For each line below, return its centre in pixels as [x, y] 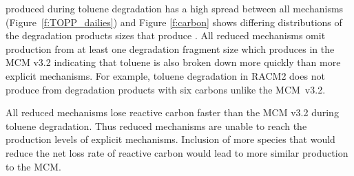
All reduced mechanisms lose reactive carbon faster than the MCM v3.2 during [172, 112]
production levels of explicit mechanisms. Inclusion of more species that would [170, 139]
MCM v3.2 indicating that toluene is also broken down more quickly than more [173, 62]
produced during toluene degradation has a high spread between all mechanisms [175, 8]
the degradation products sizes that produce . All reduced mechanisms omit [166, 35]
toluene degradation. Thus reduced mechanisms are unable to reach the [156, 125]
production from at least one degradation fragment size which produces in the [170, 48]
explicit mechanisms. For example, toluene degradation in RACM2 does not [165, 75]
